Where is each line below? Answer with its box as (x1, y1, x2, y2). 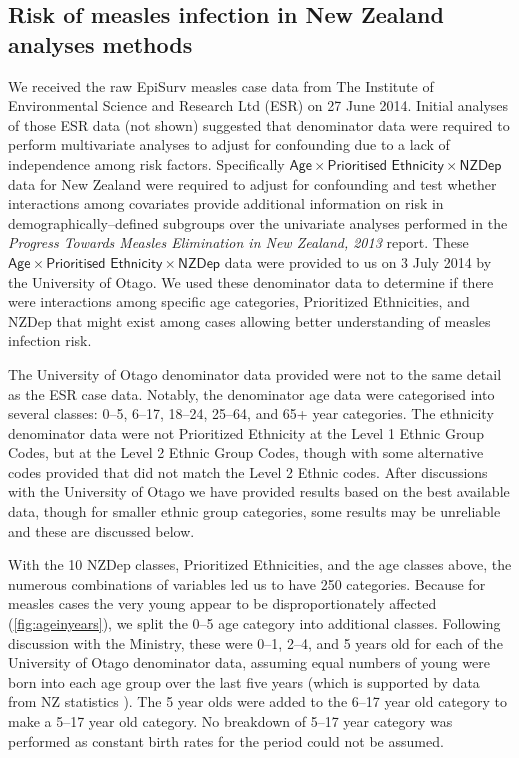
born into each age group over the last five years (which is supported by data (8, 671, 480, 692)
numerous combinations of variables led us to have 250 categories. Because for (8, 573, 486, 594)
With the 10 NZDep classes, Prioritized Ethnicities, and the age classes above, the (8, 554, 512, 575)
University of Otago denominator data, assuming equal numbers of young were (8, 652, 490, 673)
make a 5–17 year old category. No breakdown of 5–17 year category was (8, 711, 453, 731)
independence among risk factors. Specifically (8, 153, 285, 174)
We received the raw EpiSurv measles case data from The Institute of (8, 75, 434, 96)
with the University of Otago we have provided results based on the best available (8, 481, 510, 502)
